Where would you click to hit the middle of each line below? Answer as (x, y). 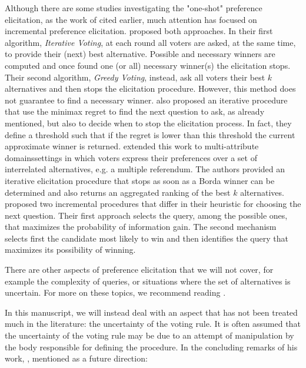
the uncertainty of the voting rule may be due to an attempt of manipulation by (149, 335)
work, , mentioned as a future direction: (76, 358)
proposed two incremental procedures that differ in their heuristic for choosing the (153, 204)
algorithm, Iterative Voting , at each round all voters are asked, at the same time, (150, 42)
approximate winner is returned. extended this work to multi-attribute (132, 146)
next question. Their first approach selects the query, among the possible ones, (146, 215)
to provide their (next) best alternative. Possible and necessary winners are (140, 54)
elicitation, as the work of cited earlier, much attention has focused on (131, 19)
